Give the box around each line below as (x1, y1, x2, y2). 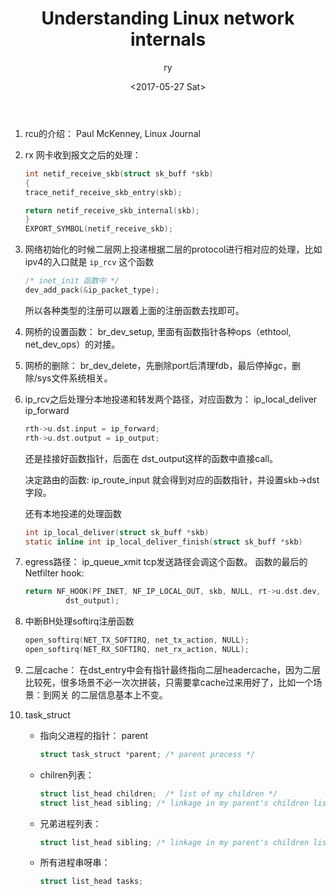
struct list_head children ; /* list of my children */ (39, 788, 278, 799)
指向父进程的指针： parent (39, 729, 149, 741)
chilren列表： (39, 768, 95, 781)
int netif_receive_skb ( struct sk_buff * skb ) (24, 168, 214, 179)
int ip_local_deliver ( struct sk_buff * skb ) (24, 527, 210, 537)
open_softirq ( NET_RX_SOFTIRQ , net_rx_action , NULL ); (24, 645, 250, 655)
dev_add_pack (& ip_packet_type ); (24, 285, 160, 296)
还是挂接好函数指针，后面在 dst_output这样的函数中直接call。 (24, 452, 279, 464)
